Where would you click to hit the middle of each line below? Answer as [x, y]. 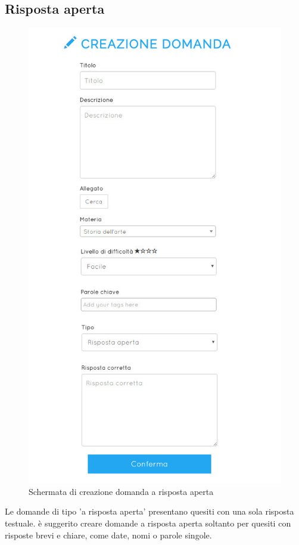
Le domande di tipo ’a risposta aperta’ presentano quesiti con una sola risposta [149, 511]
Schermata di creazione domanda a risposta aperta [121, 491]
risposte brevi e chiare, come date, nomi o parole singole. [108, 535]
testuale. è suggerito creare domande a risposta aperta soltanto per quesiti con [148, 523]
